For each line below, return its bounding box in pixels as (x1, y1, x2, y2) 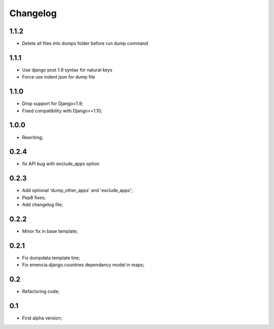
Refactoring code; (22, 288, 60, 295)
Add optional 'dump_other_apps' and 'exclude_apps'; (22, 188, 133, 194)
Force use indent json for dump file (22, 74, 95, 80)
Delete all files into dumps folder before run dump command (22, 41, 148, 47)
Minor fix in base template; (22, 228, 78, 234)
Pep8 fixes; (22, 194, 46, 200)
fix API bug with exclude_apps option (22, 161, 100, 167)
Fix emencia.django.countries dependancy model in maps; (22, 262, 145, 268)
